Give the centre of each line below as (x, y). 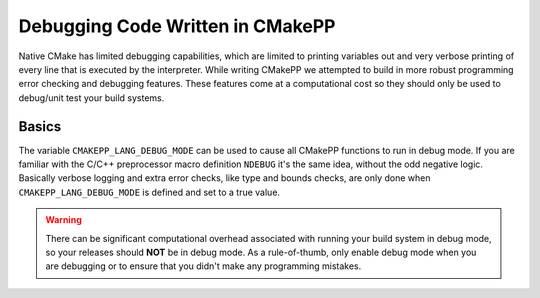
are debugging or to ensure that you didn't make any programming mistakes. (203, 266)
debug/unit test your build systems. (91, 97)
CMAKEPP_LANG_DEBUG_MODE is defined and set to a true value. (149, 192)
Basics (40, 126)
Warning (63, 220)
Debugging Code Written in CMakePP (177, 26)
